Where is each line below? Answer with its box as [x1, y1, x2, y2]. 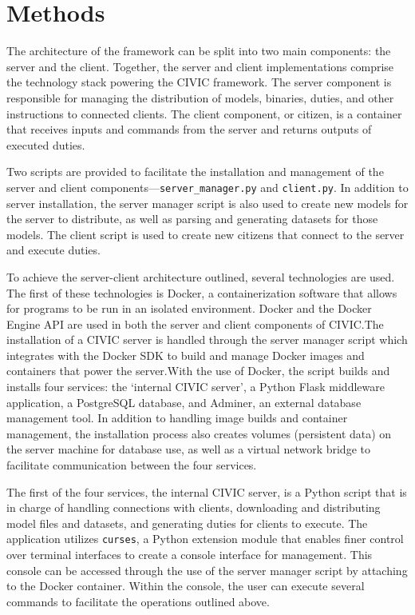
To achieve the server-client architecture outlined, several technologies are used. [6, 268, 395, 285]
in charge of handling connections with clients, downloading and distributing [6, 499, 381, 516]
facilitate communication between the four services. [6, 457, 257, 473]
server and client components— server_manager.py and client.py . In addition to [6, 178, 409, 195]
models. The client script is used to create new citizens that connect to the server [6, 226, 405, 242]
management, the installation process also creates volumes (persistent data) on [6, 425, 392, 441]
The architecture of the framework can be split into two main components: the [6, 42, 391, 59]
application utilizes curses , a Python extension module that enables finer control [6, 530, 404, 547]
